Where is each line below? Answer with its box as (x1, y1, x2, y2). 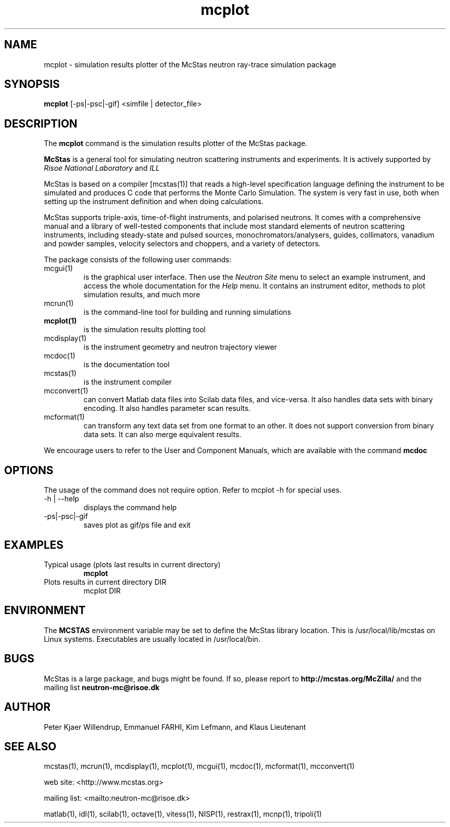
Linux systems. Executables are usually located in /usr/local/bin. (44, 634, 260, 643)
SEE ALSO (4, 740, 57, 753)
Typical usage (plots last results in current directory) (44, 560, 221, 569)
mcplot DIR (83, 586, 121, 595)
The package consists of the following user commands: (44, 255, 232, 264)
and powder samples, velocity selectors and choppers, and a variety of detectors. (44, 239, 321, 248)
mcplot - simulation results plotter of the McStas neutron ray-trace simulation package (44, 60, 336, 69)
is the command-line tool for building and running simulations (83, 308, 291, 317)
